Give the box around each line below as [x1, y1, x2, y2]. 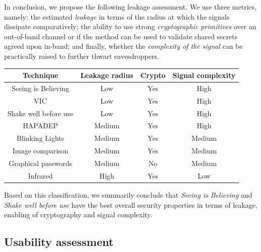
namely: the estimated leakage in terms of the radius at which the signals [4, 11, 230, 22]
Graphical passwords [9, 157, 73, 168]
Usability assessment [4, 234, 114, 249]
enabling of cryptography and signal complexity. [4, 209, 153, 220]
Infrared [28, 170, 53, 181]
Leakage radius [80, 70, 134, 80]
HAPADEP [23, 120, 58, 131]
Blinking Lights [17, 133, 64, 143]
